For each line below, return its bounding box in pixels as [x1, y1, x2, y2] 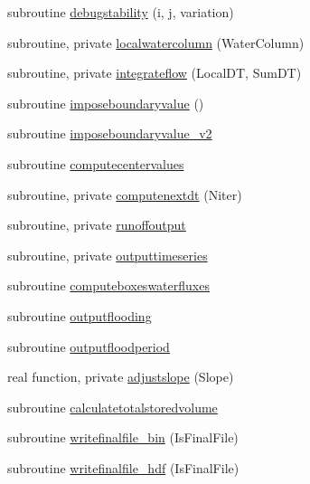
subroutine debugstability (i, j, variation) [7, 3, 234, 21]
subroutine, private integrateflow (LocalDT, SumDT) [7, 63, 302, 82]
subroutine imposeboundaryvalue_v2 [7, 124, 212, 143]
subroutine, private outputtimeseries [7, 245, 208, 264]
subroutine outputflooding [7, 306, 152, 325]
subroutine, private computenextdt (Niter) [7, 185, 242, 204]
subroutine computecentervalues [7, 154, 184, 173]
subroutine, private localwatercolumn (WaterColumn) [7, 33, 305, 52]
